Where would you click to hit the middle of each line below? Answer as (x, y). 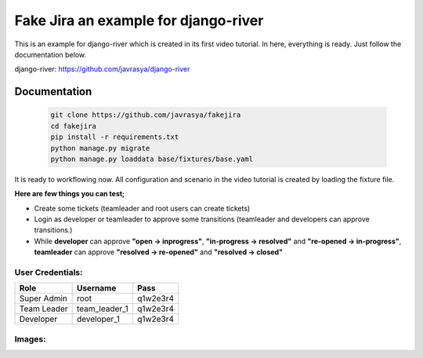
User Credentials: (49, 272)
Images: (30, 339)
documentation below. (50, 54)
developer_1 (98, 320)
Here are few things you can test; (70, 194)
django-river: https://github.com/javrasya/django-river (102, 69)
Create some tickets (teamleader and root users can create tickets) (142, 208)
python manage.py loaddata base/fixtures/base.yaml (152, 159)
